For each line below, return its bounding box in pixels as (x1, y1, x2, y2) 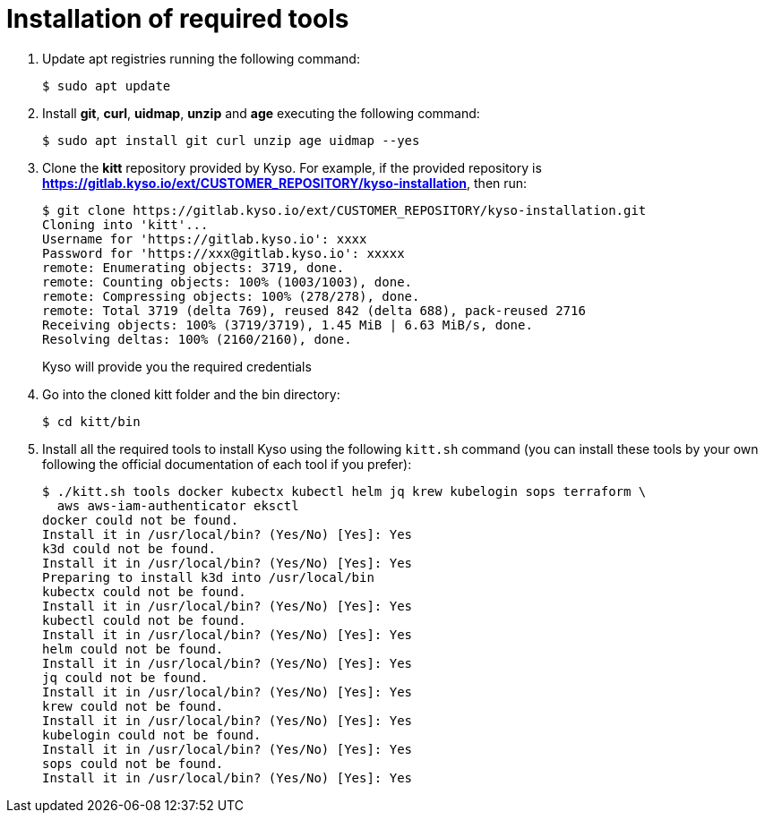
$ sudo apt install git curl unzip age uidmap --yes (42, 132, 420, 148)
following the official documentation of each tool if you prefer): (42, 456, 412, 472)
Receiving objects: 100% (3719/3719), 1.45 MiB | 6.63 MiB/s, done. (42, 317, 533, 332)
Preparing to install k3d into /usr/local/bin (42, 569, 374, 585)
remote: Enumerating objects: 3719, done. (42, 260, 345, 275)
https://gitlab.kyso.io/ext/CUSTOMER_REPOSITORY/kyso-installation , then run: (42, 175, 528, 191)
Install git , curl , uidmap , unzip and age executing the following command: (42, 105, 480, 121)
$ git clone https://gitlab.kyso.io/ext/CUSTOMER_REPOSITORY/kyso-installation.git (42, 202, 647, 218)
